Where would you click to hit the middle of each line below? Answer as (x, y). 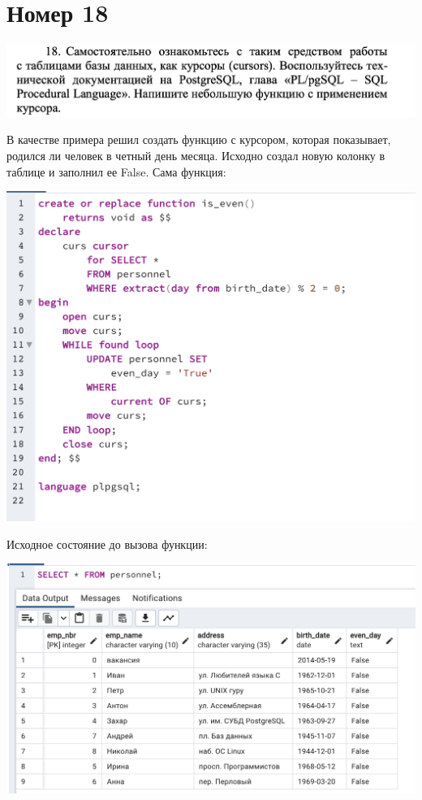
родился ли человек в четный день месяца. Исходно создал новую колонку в (196, 155)
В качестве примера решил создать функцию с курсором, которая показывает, (199, 139)
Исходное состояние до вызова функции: (107, 543)
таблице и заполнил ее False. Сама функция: (116, 171)
